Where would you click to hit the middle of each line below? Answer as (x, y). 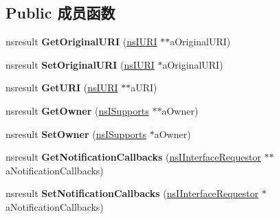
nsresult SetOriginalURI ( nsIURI (80, 64)
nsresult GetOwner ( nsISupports (77, 110)
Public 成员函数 (60, 13)
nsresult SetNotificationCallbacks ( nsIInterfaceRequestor (132, 193)
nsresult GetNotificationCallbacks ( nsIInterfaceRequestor (133, 157)
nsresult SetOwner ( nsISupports (76, 134)
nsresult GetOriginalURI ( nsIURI (81, 42)
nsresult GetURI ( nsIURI (62, 88)
